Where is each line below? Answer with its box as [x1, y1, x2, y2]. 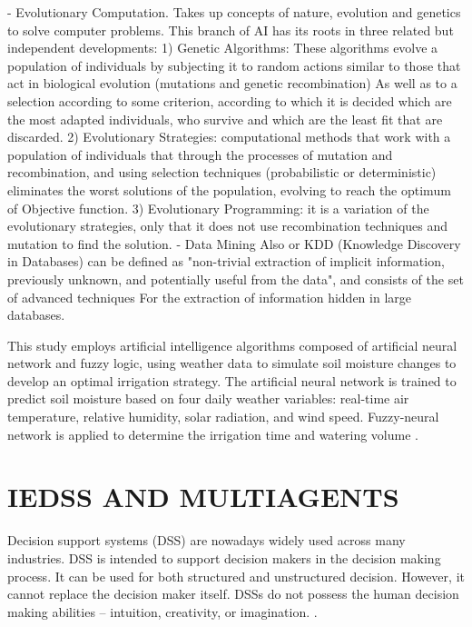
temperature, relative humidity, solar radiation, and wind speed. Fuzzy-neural [7, 407, 439, 426]
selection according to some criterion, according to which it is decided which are [7, 91, 452, 110]
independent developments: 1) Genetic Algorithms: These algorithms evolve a [7, 38, 438, 57]
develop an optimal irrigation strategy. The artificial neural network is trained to [7, 371, 457, 390]
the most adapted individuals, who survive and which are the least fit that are [7, 109, 443, 128]
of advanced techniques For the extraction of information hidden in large [7, 287, 411, 306]
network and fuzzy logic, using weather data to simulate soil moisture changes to [7, 353, 457, 373]
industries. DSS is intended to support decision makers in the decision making [7, 548, 441, 567]
